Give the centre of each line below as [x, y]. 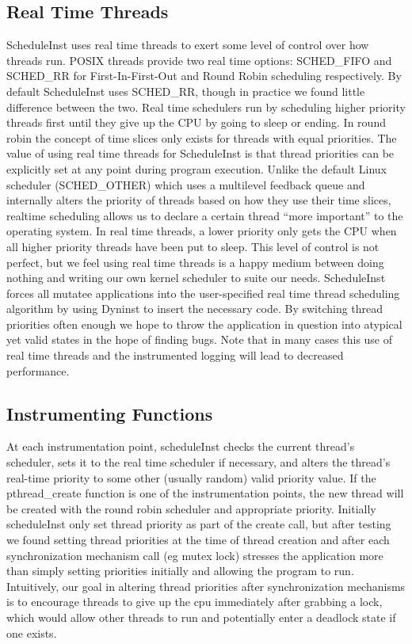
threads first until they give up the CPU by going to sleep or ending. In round [196, 122]
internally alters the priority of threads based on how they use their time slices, [199, 200]
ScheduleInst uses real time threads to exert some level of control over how [188, 45]
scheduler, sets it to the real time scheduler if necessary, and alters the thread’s [198, 462]
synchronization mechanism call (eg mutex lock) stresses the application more [195, 555]
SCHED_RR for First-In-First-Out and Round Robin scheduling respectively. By [204, 76]
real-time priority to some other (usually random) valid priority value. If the [191, 477]
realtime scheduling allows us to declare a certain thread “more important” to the [205, 215]
